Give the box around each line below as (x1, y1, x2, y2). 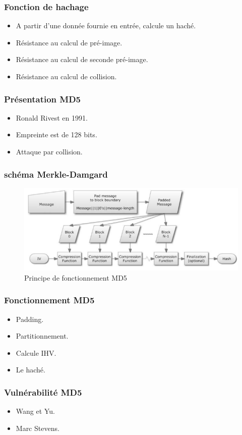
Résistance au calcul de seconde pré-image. (16, 54, 148, 65)
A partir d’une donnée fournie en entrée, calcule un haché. (16, 20, 196, 31)
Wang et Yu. (16, 406, 55, 416)
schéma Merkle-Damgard (4, 168, 108, 180)
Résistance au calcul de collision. (16, 71, 117, 81)
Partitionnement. (16, 331, 69, 341)
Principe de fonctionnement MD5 (24, 272, 127, 283)
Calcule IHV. (16, 347, 56, 358)
